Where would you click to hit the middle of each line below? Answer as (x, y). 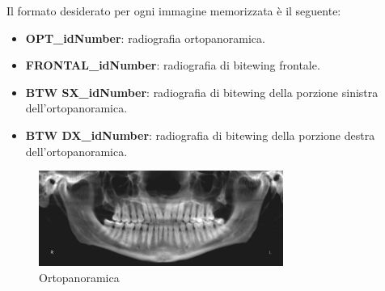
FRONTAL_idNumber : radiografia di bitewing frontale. (173, 65)
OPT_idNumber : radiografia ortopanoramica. (145, 38)
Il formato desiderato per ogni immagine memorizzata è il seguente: (174, 11)
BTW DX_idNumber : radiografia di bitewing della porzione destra (200, 135)
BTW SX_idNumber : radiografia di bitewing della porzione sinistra (202, 92)
